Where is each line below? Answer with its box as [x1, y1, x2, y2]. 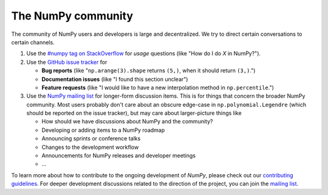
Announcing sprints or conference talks [41, 135, 141, 142]
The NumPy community [11, 9, 134, 22]
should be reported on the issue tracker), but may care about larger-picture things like [26, 109, 242, 117]
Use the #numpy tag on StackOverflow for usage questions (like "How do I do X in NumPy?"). [26, 50, 261, 57]
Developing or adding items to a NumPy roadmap [41, 126, 165, 134]
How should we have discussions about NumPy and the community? [41, 118, 213, 125]
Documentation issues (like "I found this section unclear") [41, 75, 188, 83]
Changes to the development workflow [41, 143, 139, 151]
